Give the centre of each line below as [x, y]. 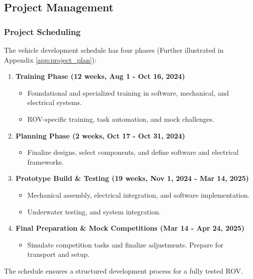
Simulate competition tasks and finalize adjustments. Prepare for [125, 244]
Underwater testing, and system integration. [94, 211]
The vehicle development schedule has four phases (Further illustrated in [114, 50]
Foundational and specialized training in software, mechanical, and [128, 92]
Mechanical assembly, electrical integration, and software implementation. [139, 194]
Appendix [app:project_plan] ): [50, 59]
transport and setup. [58, 254]
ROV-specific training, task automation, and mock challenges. [121, 119]
